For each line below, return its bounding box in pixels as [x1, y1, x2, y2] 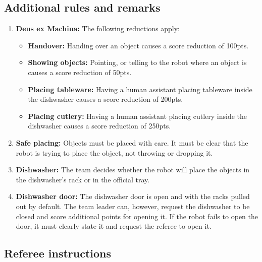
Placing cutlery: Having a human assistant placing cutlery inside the [28, 110, 247, 121]
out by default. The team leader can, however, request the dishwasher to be [16, 201, 250, 211]
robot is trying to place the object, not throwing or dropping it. [16, 147, 213, 158]
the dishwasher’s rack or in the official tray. [16, 174, 150, 184]
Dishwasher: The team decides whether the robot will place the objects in [16, 164, 250, 175]
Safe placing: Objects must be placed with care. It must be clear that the [16, 137, 248, 148]
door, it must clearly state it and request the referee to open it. [16, 221, 212, 231]
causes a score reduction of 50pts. [28, 67, 132, 77]
